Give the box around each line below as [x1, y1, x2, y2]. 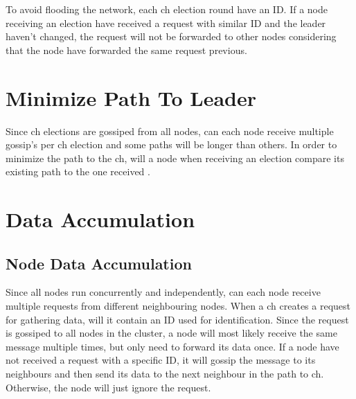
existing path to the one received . [6, 164, 150, 179]
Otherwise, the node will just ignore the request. [6, 380, 211, 394]
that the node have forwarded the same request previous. [6, 42, 247, 57]
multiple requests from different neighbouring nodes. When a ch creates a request [6, 299, 351, 313]
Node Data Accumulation [6, 252, 192, 274]
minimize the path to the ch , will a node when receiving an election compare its [6, 150, 344, 165]
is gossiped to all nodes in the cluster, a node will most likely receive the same [6, 326, 337, 340]
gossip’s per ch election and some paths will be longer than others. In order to [6, 137, 337, 152]
